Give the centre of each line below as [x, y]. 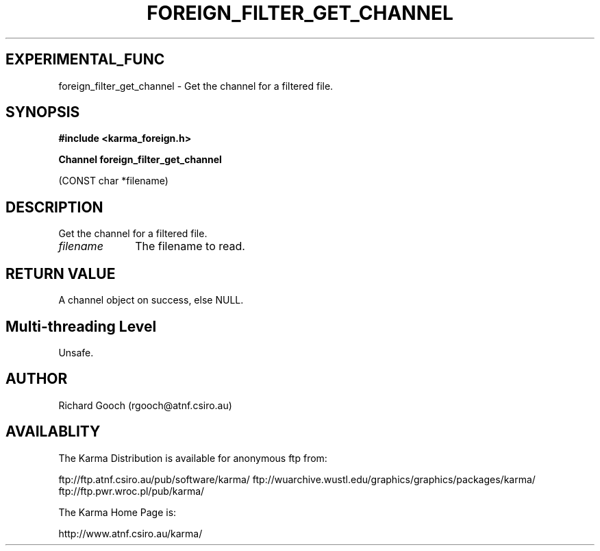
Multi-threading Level [81, 326]
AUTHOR [37, 379]
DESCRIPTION [54, 207]
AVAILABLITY [53, 432]
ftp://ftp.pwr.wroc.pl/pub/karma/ [132, 491]
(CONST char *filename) [113, 181]
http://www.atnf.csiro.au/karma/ [130, 533]
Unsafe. [76, 352]
